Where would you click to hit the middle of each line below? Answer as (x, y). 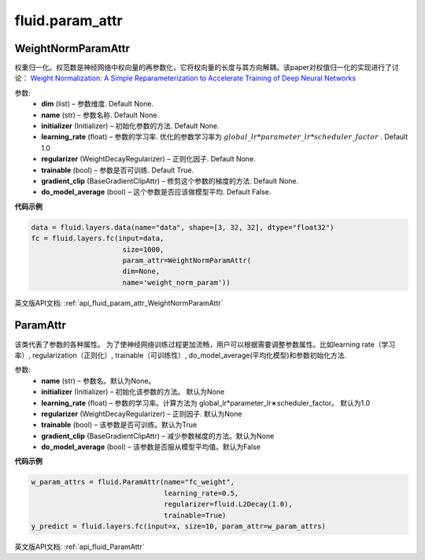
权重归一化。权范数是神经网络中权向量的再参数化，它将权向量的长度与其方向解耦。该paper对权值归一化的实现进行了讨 (207, 68)
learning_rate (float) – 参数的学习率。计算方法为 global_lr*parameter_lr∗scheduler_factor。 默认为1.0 (205, 402)
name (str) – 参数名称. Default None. (100, 115)
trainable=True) (195, 515)
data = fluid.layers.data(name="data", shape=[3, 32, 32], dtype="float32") (183, 227)
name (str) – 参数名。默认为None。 (98, 380)
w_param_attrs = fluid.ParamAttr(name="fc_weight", (133, 482)
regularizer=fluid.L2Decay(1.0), (228, 504)
